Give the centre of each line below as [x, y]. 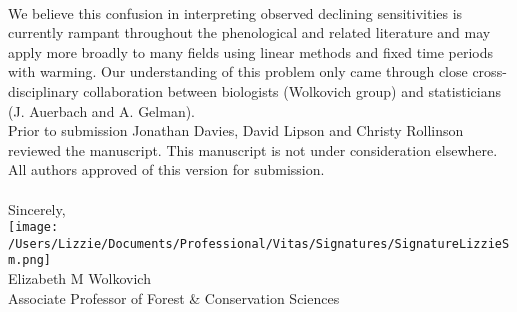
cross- [489, 71]
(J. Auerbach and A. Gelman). [102, 110]
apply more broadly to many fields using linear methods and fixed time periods [251, 51]
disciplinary [43, 90]
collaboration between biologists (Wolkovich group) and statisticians [292, 90]
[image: [33, 227]
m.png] [29, 260]
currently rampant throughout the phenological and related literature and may [249, 32]
